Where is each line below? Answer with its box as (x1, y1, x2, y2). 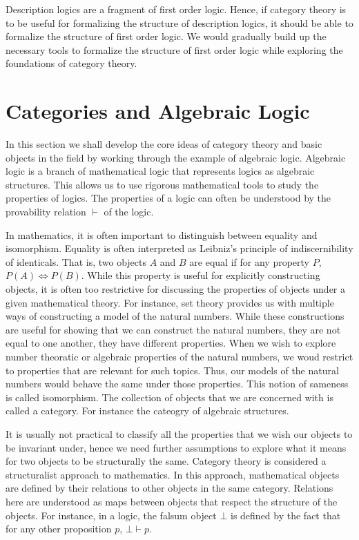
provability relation (6, 204, 86, 219)
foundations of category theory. (6, 56, 137, 70)
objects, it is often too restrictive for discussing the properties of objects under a (6, 282, 346, 296)
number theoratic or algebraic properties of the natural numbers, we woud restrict (6, 349, 353, 363)
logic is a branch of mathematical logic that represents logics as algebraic (6, 164, 315, 178)
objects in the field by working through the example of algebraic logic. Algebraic (6, 150, 346, 164)
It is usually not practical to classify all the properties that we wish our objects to (6, 426, 353, 441)
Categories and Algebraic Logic (6, 97, 310, 125)
